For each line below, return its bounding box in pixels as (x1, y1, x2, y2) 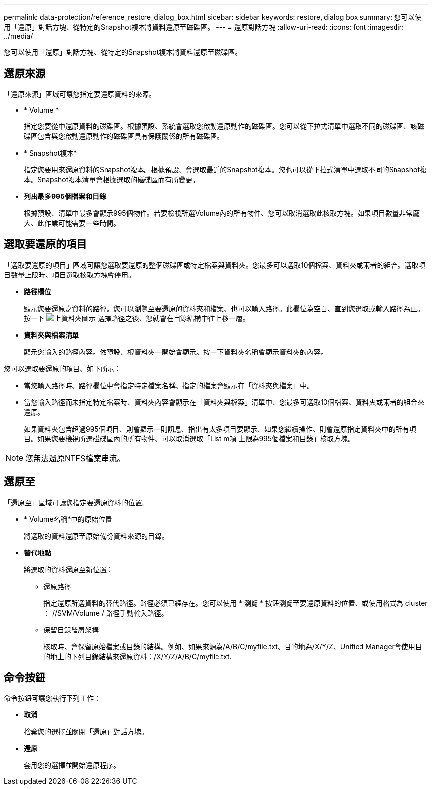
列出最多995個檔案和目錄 (24, 192, 106, 200)
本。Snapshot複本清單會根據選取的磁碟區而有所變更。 (24, 175, 200, 184)
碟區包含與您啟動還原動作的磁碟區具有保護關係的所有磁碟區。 (24, 131, 224, 140)
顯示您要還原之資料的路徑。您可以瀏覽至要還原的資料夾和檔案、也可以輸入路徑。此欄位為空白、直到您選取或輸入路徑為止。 (24, 304, 424, 313)
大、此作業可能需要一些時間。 (24, 218, 120, 227)
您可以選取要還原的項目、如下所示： (4, 364, 121, 373)
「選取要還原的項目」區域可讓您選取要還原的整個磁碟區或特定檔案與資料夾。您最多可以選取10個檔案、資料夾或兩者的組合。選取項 (4, 260, 426, 269)
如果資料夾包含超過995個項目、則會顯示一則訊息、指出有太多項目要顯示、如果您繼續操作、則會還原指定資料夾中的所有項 (24, 424, 416, 433)
